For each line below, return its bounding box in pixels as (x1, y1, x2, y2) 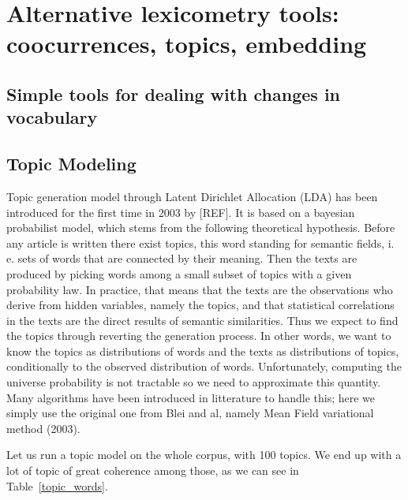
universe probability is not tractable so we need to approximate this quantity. (6, 374, 381, 390)
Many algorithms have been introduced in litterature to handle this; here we (6, 389, 376, 405)
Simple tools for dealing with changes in (6, 81, 341, 106)
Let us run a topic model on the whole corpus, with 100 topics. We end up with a (6, 446, 402, 463)
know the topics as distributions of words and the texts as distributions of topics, (6, 342, 399, 359)
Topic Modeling (6, 151, 137, 176)
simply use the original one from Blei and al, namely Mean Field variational (6, 405, 374, 421)
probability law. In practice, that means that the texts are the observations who (6, 281, 393, 297)
